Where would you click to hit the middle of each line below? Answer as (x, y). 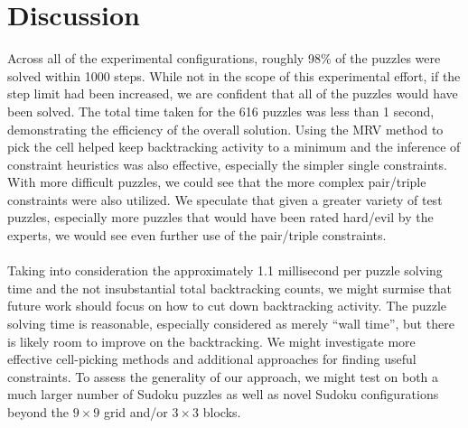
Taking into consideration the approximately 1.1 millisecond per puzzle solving (225, 270)
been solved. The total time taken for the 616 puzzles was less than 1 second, (221, 111)
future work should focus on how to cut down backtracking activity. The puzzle (227, 306)
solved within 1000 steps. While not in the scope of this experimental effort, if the (234, 75)
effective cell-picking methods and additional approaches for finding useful (212, 359)
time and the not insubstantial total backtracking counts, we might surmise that (230, 288)
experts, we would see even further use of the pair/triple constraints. (197, 235)
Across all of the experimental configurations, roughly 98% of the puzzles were (224, 58)
